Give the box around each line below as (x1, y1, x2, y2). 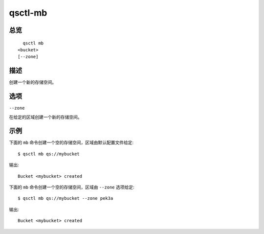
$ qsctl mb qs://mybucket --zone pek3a (18, 196, 113, 201)
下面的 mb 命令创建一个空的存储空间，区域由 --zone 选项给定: (9, 184, 134, 190)
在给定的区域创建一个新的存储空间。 (9, 114, 82, 120)
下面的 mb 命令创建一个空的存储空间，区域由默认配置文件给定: (9, 140, 134, 145)
